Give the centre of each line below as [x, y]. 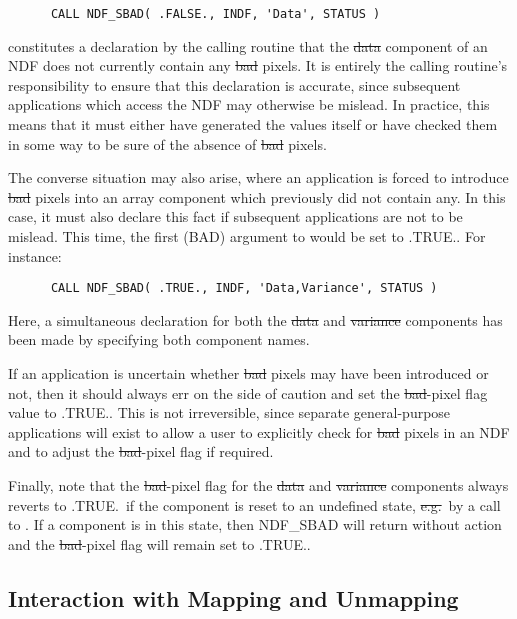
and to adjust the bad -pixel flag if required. [141, 451]
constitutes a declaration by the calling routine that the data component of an [248, 45]
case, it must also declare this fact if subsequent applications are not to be [235, 216]
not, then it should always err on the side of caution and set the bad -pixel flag [248, 392]
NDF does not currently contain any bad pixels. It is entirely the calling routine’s [258, 65]
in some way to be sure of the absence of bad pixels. [167, 143]
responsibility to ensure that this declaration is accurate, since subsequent [234, 84]
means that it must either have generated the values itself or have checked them [253, 124]
